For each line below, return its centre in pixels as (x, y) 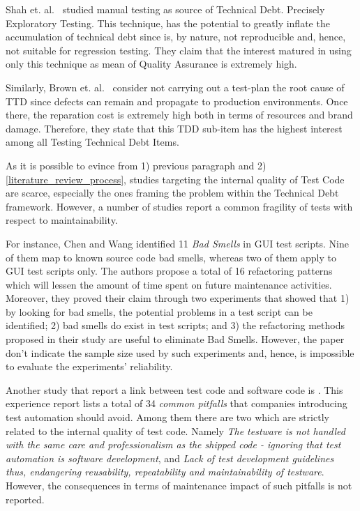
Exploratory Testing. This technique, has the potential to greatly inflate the (168, 23)
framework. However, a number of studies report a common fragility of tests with (179, 206)
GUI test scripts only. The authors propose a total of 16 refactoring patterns (169, 271)
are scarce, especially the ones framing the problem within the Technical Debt (172, 193)
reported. (25, 499)
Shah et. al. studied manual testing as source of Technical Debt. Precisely (165, 9)
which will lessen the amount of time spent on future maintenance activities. (169, 284)
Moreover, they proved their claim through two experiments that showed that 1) (178, 298)
